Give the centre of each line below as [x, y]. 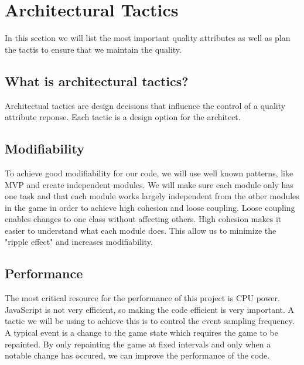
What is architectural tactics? [97, 81]
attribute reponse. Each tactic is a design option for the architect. [123, 117]
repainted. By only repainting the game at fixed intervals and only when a [138, 344]
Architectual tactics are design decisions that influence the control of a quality [145, 105]
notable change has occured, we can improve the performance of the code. [137, 355]
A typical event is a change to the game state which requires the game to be [141, 332]
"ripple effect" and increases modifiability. [79, 242]
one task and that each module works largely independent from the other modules [152, 196]
